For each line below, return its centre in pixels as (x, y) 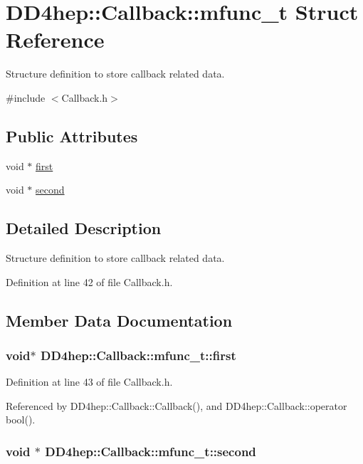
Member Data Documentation (119, 320)
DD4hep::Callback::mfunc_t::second (151, 451)
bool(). (21, 420)
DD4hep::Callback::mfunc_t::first (138, 355)
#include (26, 97)
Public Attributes (72, 136)
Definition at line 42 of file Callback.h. (89, 281)
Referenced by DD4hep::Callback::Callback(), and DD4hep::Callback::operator (177, 405)
